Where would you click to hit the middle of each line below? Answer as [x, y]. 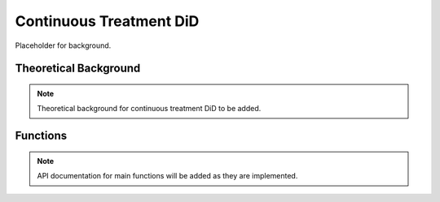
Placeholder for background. [63, 45]
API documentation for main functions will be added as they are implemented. [167, 176]
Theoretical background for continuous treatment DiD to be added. [149, 109]
